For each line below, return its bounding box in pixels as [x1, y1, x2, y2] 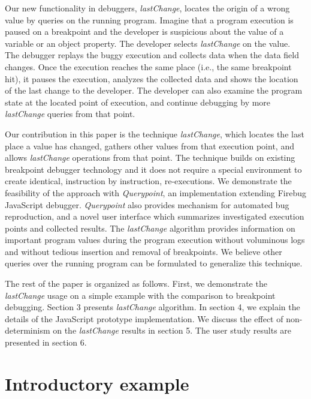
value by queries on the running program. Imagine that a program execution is [5, 13, 294, 26]
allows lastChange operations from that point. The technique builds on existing [5, 151, 295, 164]
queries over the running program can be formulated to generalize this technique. [5, 257, 303, 269]
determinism [5, 324, 50, 337]
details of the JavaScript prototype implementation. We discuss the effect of [5, 312, 283, 325]
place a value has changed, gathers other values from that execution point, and [5, 139, 294, 152]
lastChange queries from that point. [5, 107, 135, 120]
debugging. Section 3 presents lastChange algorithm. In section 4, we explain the [5, 301, 300, 313]
